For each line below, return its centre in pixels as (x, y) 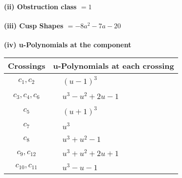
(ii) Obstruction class (40, 6)
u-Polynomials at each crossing (114, 65)
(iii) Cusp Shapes (34, 26)
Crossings (27, 65)
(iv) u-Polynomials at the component (68, 45)
